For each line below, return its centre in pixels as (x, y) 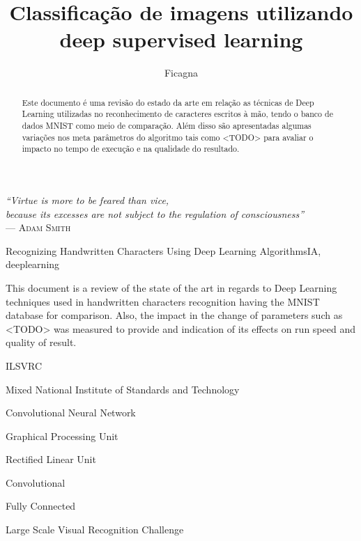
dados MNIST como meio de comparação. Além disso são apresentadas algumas (167, 126)
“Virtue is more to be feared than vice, (87, 199)
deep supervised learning (181, 39)
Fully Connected (41, 506)
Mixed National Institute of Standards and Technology (123, 389)
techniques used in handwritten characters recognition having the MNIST (163, 301)
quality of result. (41, 342)
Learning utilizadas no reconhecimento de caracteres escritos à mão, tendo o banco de (177, 114)
